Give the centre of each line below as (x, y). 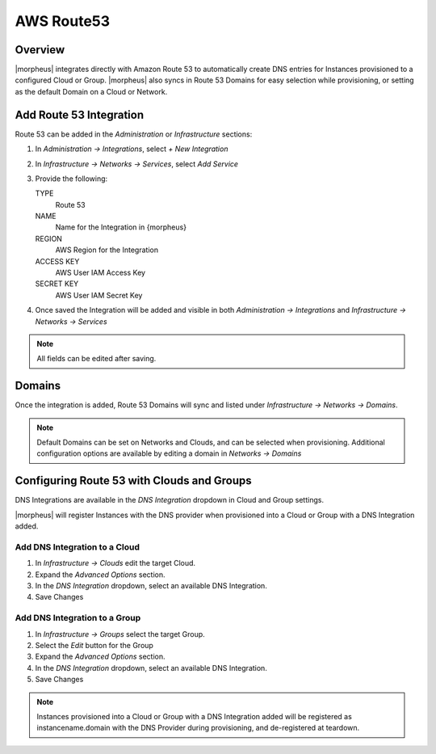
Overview (40, 50)
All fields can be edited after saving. (96, 359)
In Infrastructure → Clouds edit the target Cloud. (115, 563)
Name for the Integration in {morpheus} (121, 227)
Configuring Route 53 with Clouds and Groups (133, 481)
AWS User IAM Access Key (100, 273)
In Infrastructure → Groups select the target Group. (120, 634)
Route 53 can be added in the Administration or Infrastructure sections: (134, 134)
